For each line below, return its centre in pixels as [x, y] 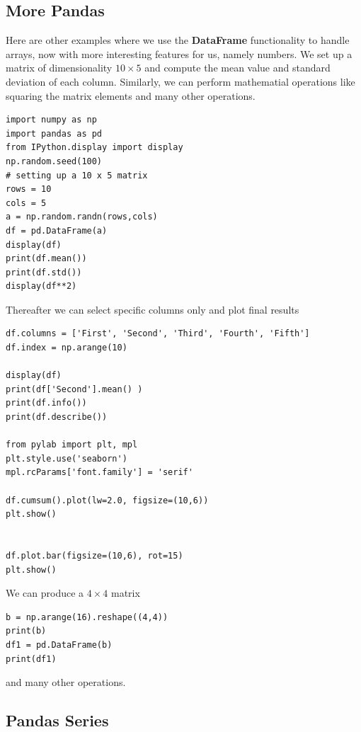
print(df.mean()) [46, 259]
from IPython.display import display [94, 148]
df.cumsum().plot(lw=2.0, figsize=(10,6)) [107, 500]
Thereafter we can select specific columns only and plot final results [153, 309]
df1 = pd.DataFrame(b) [59, 645]
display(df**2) [41, 286]
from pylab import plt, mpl [72, 445]
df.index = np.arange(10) [67, 348]
